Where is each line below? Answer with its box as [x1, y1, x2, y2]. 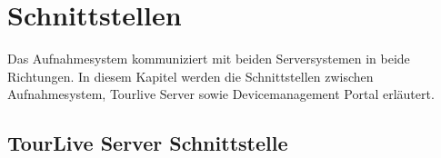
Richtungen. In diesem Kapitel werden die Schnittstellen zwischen [7, 66, 374, 85]
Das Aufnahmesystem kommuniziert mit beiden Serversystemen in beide [7, 49, 410, 68]
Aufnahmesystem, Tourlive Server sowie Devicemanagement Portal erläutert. [7, 84, 435, 104]
